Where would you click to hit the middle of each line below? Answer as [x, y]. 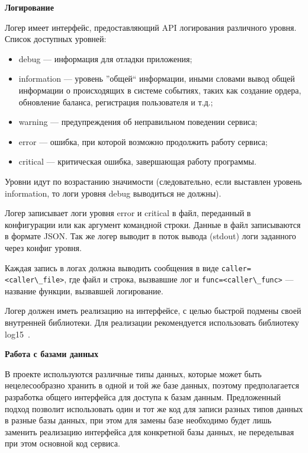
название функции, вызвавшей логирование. [84, 290]
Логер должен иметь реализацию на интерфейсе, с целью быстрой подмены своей [153, 311]
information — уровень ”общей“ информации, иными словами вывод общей [157, 78]
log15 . [17, 334]
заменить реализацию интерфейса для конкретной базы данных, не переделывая [150, 431]
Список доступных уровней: [56, 39]
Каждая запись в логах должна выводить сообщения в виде [112, 267]
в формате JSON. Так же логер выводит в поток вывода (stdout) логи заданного [150, 236]
